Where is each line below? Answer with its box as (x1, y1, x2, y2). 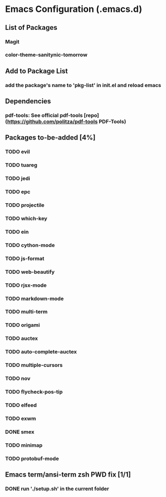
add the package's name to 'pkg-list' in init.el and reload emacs (5, 82, 162, 88)
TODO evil (5, 148, 30, 155)
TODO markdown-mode (5, 295, 64, 302)
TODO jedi (5, 175, 31, 182)
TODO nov (5, 375, 31, 382)
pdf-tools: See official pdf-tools (5, 112, 83, 119)
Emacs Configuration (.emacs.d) (5, 3, 142, 15)
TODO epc (5, 188, 31, 195)
